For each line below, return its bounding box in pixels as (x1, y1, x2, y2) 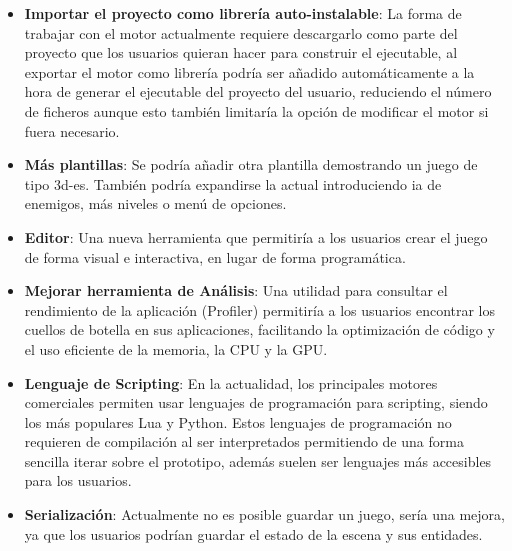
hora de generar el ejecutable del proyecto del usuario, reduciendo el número (24, 81, 492, 102)
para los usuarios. (24, 470, 132, 491)
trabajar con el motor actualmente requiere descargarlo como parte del (24, 22, 458, 43)
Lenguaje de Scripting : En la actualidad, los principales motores (24, 372, 438, 393)
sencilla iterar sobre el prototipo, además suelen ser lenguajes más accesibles (24, 450, 492, 471)
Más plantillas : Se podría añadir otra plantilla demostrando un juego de (24, 154, 478, 175)
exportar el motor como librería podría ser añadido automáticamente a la (24, 61, 475, 82)
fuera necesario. (24, 120, 120, 141)
